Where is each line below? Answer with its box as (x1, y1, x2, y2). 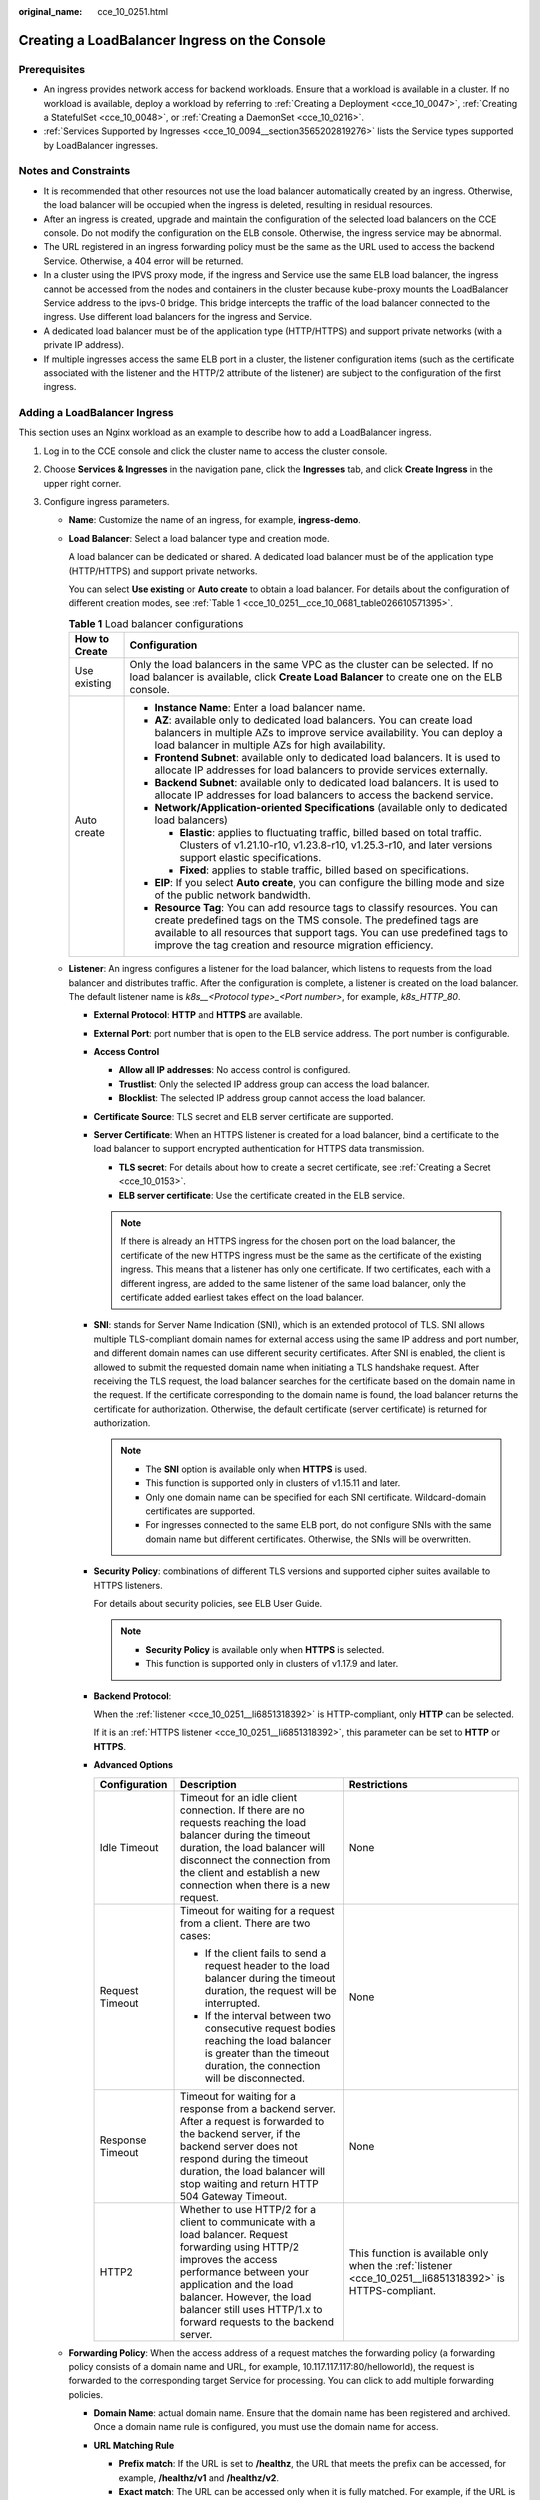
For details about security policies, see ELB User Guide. (93, 1597, 323, 1609)
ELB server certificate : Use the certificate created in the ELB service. (118, 1189, 405, 1201)
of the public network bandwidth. (154, 888, 312, 902)
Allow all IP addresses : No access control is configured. (118, 1064, 351, 1076)
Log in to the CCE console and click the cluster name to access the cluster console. (43, 445, 388, 457)
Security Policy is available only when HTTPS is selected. (145, 1643, 385, 1655)
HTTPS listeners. (93, 1579, 164, 1591)
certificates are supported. (145, 1505, 256, 1517)
